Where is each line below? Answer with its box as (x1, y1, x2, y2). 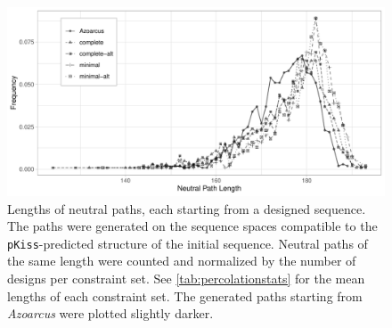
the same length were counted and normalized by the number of (7, 251, 356, 270)
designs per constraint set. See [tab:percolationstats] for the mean (7, 269, 365, 288)
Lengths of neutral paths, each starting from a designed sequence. (7, 199, 366, 217)
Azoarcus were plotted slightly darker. (7, 304, 214, 323)
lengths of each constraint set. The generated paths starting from (7, 286, 363, 305)
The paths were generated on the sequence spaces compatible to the (7, 217, 378, 235)
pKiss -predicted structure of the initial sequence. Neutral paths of (7, 234, 368, 252)
